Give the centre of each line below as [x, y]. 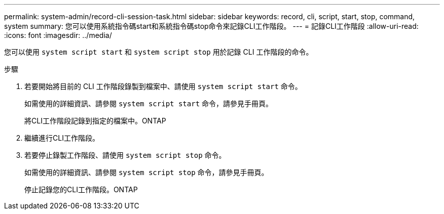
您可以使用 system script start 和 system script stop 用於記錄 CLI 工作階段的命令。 [159, 52]
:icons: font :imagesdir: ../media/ [58, 35]
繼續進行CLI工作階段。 [62, 138]
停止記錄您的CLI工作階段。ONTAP [81, 189]
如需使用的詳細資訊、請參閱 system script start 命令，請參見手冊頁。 [149, 103]
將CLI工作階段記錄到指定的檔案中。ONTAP [95, 121]
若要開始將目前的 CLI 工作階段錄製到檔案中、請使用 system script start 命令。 [163, 86]
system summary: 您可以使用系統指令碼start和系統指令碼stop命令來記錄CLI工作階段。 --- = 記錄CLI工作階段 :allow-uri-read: [211, 26]
